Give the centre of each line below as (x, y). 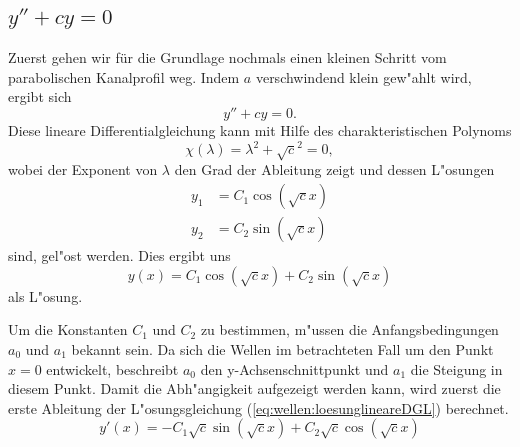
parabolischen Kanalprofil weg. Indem (124, 76)
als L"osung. (45, 295)
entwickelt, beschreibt (112, 368)
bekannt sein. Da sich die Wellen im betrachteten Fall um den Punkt (282, 348)
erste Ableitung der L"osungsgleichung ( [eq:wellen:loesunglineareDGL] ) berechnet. (258, 407)
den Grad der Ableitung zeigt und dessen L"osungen (334, 169)
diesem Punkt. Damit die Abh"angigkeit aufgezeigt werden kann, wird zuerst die (254, 388)
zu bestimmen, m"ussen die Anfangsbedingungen (349, 329)
